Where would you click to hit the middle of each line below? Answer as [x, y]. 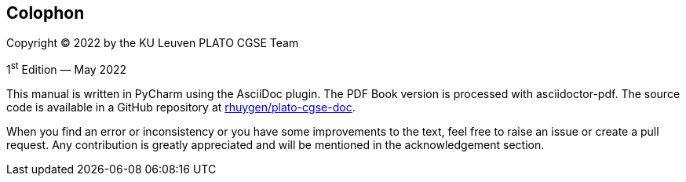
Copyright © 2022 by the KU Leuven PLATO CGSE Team [153, 43]
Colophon [46, 13]
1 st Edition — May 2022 [67, 69]
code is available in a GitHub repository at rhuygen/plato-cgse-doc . [181, 107]
